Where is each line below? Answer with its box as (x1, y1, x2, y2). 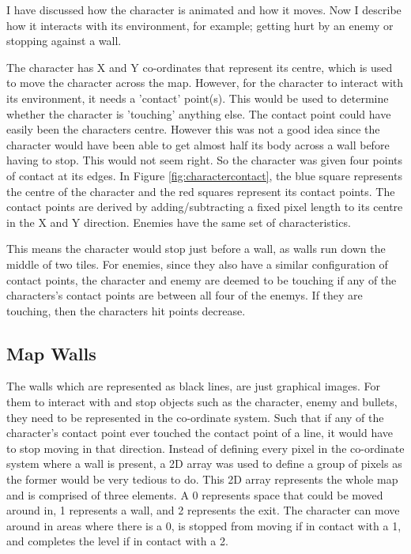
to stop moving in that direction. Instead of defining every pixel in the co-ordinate (6, 439, 405, 456)
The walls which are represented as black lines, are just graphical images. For (6, 378, 380, 394)
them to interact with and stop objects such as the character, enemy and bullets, (6, 394, 398, 410)
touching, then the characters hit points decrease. (6, 302, 246, 318)
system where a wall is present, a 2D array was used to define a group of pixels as (6, 455, 402, 472)
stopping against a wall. (6, 32, 122, 49)
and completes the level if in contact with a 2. (6, 533, 228, 549)
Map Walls (6, 341, 96, 365)
